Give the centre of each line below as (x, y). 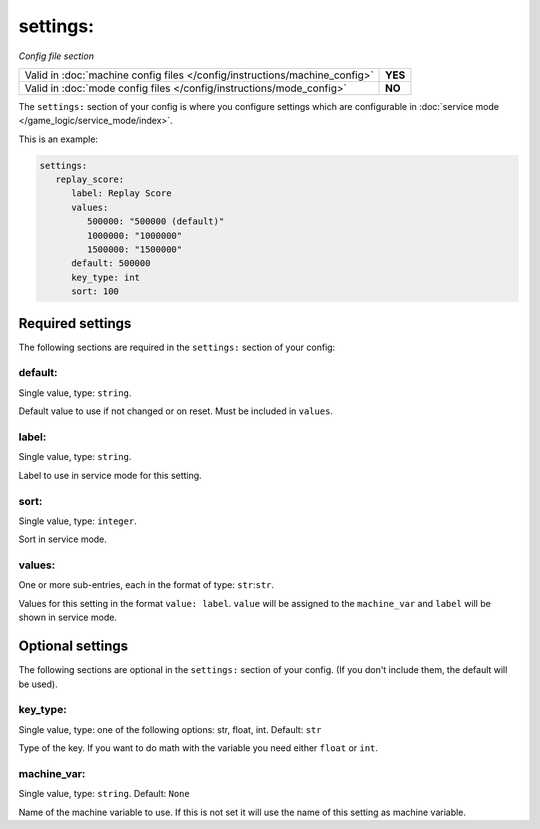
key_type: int (105, 277)
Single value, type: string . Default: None (104, 794)
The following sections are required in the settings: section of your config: (177, 347)
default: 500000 (111, 263)
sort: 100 (95, 291)
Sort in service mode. (62, 539)
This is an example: (58, 139)
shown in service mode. (67, 617)
